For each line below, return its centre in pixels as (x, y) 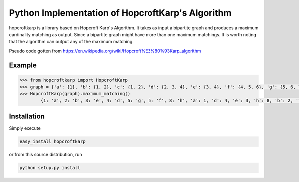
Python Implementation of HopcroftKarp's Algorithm (120, 13)
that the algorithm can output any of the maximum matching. (72, 42)
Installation (27, 117)
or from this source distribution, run (46, 155)
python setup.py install (50, 168)
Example (23, 65)
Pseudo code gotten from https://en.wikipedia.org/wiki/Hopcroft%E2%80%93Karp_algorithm (105, 51)
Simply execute (25, 128)
